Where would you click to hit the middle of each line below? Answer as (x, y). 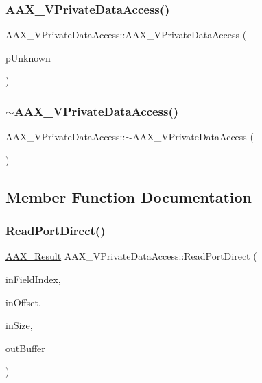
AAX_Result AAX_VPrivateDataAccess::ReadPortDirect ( (131, 256)
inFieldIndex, (33, 279)
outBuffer (25, 348)
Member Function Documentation (129, 196)
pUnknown (28, 57)
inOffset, (23, 302)
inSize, (19, 325)
